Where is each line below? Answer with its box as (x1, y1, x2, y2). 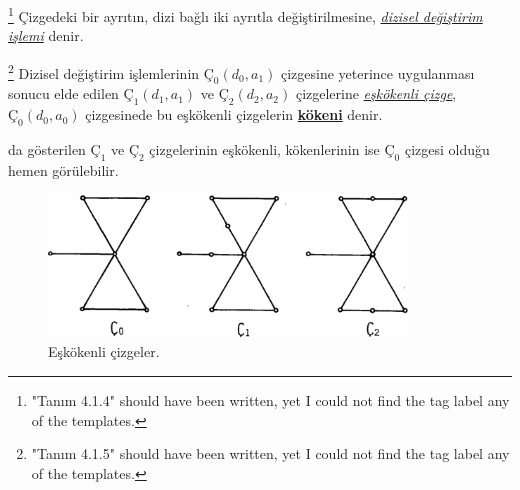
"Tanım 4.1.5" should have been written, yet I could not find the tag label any (31, 443, 510, 464)
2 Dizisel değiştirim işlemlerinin (8, 59, 200, 83)
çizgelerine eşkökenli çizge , (295, 83, 457, 104)
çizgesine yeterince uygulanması (280, 62, 475, 83)
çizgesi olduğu (404, 138, 490, 159)
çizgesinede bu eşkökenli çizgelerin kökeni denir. (85, 104, 383, 125)
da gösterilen (8, 138, 86, 159)
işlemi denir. (8, 25, 84, 46)
